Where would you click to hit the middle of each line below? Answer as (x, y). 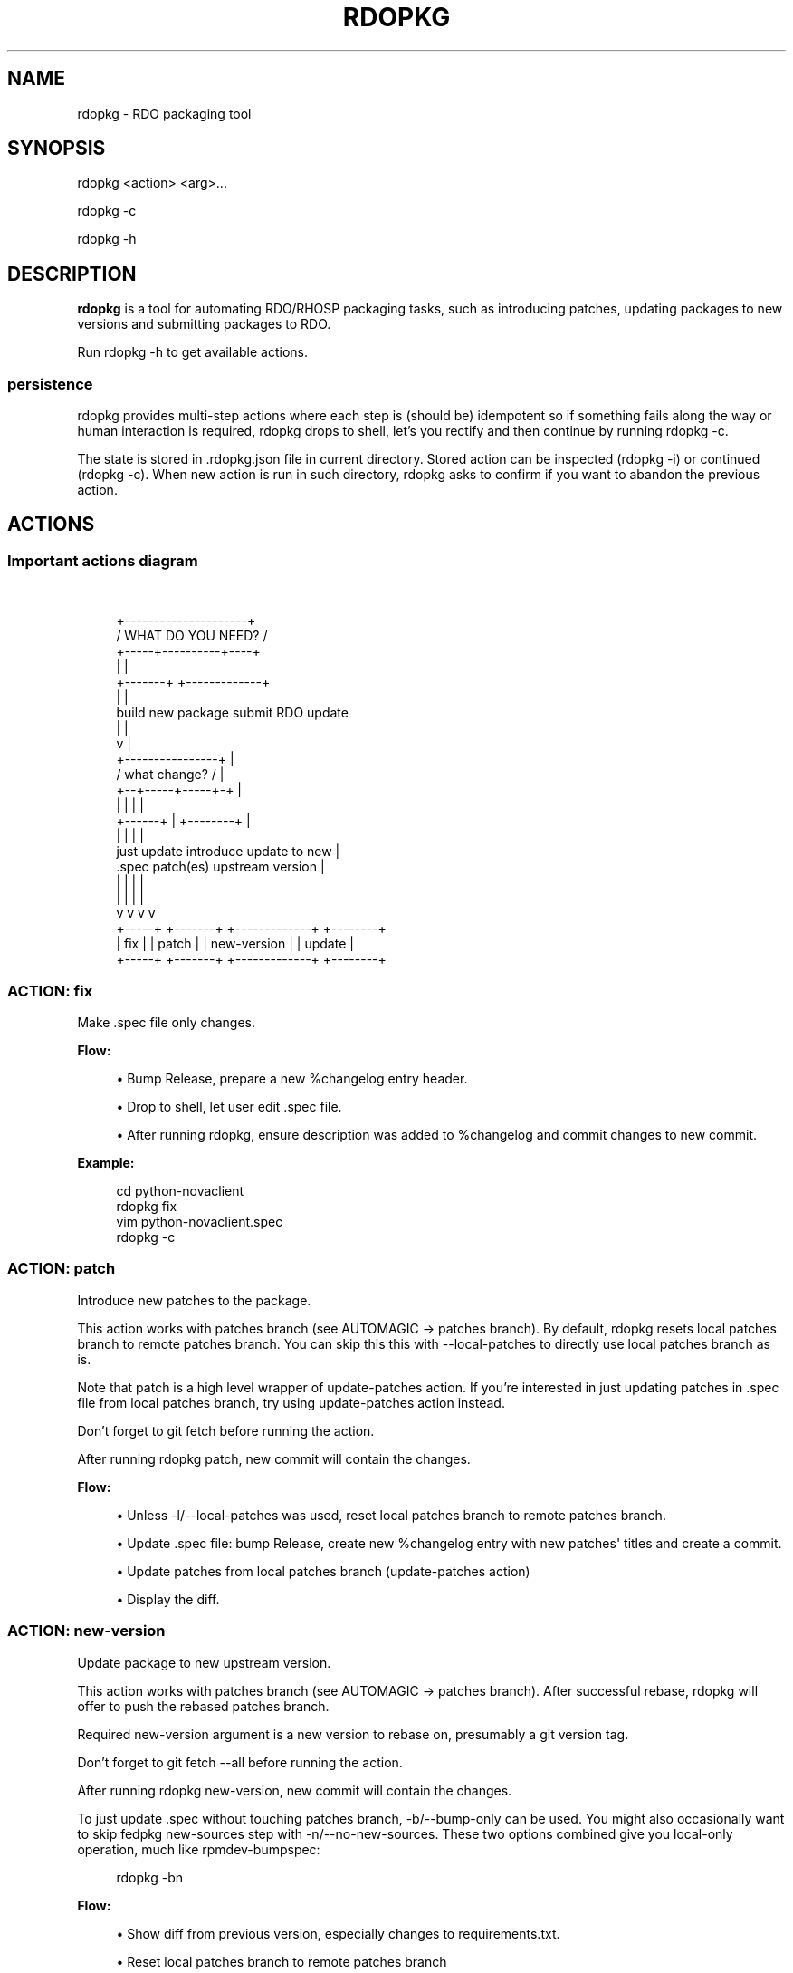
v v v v (136, 913)
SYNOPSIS (57, 149)
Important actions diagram (103, 560)
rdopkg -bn (150, 1877)
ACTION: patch (62, 1269)
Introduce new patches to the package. (194, 1300)
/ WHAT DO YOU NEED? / (192, 636)
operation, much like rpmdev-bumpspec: (199, 1849)
